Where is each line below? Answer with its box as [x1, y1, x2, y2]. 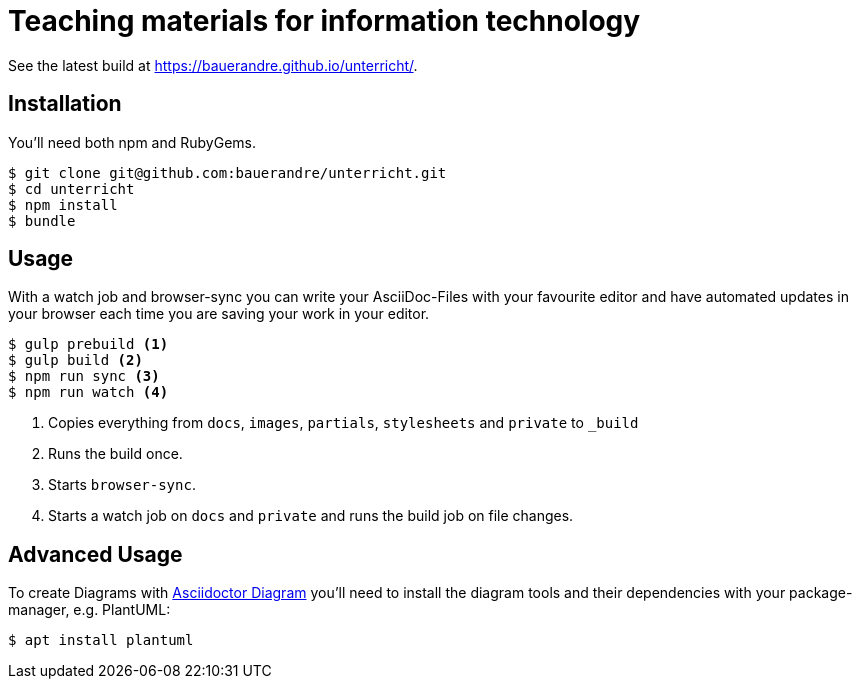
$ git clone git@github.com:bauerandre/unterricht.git [8, 164, 447, 181]
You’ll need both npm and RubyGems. [8, 133, 256, 151]
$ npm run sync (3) [8, 368, 160, 385]
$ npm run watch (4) [8, 384, 169, 401]
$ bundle [8, 212, 76, 229]
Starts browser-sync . [48, 476, 196, 494]
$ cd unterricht [8, 180, 135, 197]
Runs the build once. [48, 445, 183, 463]
